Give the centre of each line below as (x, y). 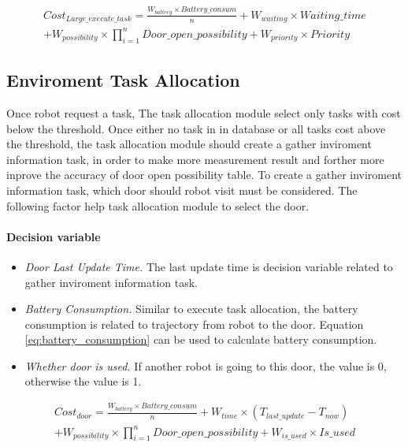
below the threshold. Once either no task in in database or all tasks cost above (196, 128)
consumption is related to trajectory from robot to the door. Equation (194, 324)
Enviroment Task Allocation (123, 80)
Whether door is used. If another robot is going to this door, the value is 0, (206, 365)
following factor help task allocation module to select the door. (158, 205)
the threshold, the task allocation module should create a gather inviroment (189, 144)
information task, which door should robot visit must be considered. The (182, 190)
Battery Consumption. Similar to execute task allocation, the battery (191, 309)
